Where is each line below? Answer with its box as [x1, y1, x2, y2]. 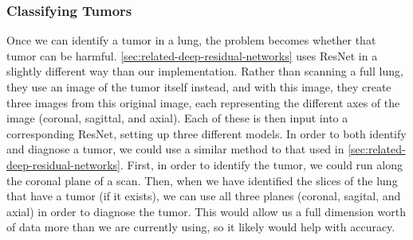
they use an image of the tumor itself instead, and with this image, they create [6, 79, 391, 95]
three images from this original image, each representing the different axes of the [6, 94, 400, 110]
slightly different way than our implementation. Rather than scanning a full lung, [6, 63, 403, 79]
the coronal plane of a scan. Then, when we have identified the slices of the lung [6, 172, 398, 188]
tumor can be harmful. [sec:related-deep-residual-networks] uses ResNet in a [6, 47, 378, 64]
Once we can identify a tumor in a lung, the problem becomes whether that [6, 32, 376, 48]
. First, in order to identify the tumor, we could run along [120, 156, 403, 172]
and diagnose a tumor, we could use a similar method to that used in [6, 141, 344, 157]
